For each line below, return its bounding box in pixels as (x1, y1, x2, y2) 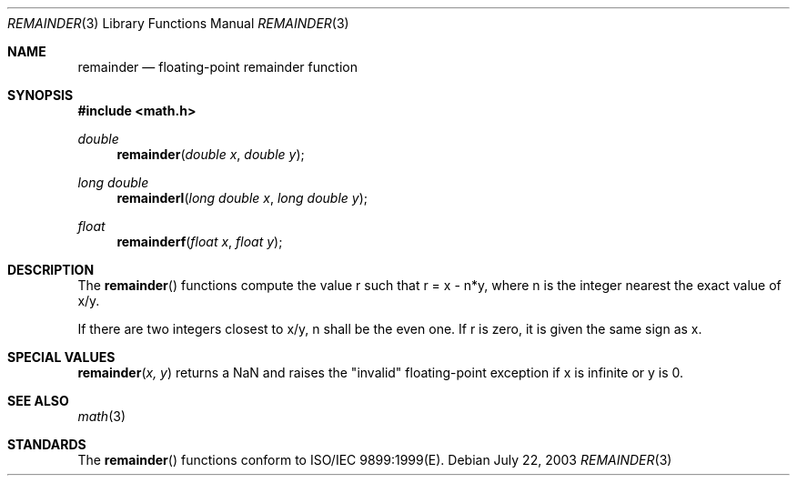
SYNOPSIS (7, 87, 74, 103)
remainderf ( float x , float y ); (116, 234, 283, 249)
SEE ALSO (7, 393, 69, 408)
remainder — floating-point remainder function (77, 59, 358, 75)
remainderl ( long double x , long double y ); (116, 190, 368, 206)
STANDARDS (7, 437, 86, 452)
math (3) (77, 408, 126, 424)
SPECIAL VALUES (7, 349, 116, 365)
